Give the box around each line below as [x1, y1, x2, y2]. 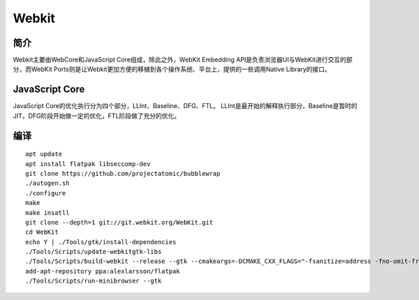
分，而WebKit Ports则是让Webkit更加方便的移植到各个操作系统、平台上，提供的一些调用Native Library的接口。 [13, 65, 331, 73]
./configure [25, 189, 66, 197]
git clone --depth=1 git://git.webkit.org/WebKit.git [25, 218, 213, 226]
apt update [25, 150, 63, 158]
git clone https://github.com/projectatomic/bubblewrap [25, 170, 221, 177]
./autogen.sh [25, 179, 70, 188]
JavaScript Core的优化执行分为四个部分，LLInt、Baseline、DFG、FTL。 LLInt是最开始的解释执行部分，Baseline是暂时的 [13, 102, 358, 110]
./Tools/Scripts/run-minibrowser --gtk [25, 277, 162, 285]
